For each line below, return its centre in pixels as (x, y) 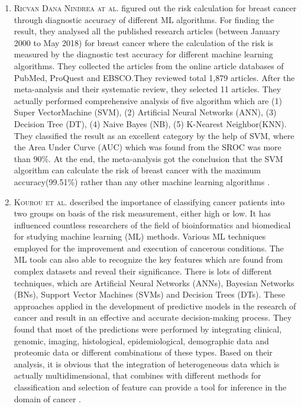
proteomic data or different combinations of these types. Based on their (143, 352)
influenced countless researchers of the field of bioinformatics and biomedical (152, 225)
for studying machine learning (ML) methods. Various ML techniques (140, 236)
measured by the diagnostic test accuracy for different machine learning (143, 54)
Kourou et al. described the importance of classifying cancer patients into (149, 201)
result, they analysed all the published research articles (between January (147, 31)
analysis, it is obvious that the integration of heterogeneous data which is (147, 364)
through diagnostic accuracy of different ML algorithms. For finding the (144, 19)
